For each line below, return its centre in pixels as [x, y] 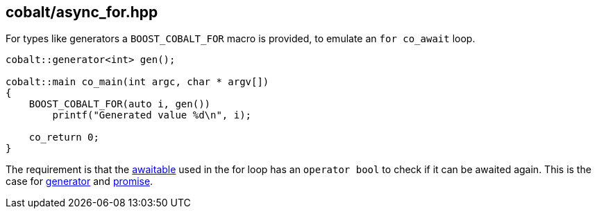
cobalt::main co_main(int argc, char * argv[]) [137, 82]
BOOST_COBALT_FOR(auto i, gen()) [120, 104]
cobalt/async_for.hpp [82, 12]
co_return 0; [64, 137]
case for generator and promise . [79, 181]
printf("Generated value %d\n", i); [152, 115]
